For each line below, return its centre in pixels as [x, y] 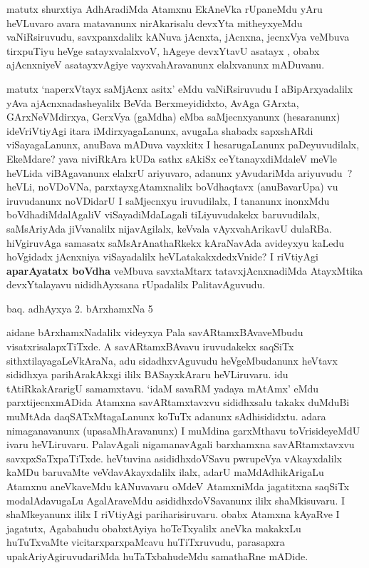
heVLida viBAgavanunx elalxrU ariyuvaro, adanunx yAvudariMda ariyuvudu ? [180, 172]
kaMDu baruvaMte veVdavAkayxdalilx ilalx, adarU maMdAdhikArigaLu [165, 472]
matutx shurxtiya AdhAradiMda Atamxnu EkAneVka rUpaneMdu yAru [165, 9]
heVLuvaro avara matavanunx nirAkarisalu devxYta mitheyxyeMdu [155, 22]
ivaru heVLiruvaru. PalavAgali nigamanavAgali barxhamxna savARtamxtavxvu [181, 444]
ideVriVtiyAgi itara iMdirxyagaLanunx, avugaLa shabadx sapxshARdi [160, 130]
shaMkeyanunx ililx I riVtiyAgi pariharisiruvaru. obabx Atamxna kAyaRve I [173, 514]
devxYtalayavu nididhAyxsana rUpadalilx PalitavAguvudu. [136, 284]
